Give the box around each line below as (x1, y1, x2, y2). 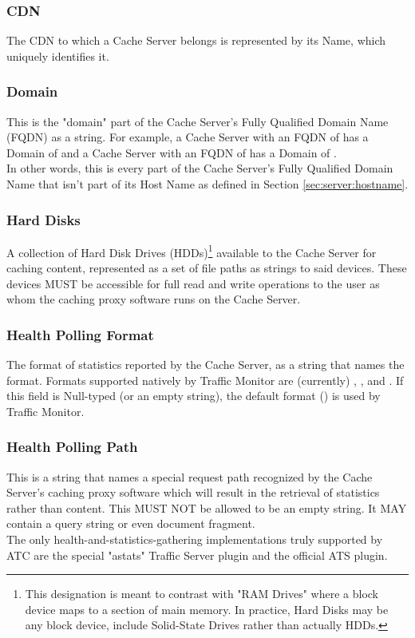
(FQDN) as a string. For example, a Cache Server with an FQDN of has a (6, 129, 369, 145)
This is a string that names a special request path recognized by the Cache (6, 468, 373, 485)
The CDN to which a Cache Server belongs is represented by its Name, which (6, 32, 386, 49)
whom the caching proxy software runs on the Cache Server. (6, 291, 301, 307)
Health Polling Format (6, 324, 154, 344)
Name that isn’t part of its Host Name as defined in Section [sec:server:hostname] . (6, 176, 409, 192)
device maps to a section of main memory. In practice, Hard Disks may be (25, 600, 389, 617)
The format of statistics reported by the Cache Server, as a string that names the (6, 356, 405, 373)
